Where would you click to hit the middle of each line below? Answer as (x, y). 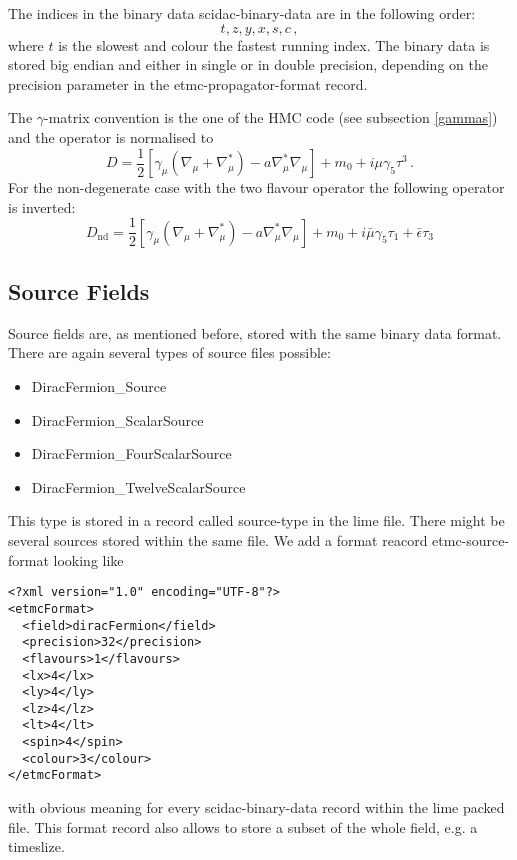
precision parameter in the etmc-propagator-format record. (188, 83)
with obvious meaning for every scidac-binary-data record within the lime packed (256, 807)
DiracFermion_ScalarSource (117, 419)
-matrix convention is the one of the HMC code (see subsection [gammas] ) (271, 117)
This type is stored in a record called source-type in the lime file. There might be (256, 520)
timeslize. (36, 846)
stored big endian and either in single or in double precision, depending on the (248, 64)
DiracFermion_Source (99, 386)
